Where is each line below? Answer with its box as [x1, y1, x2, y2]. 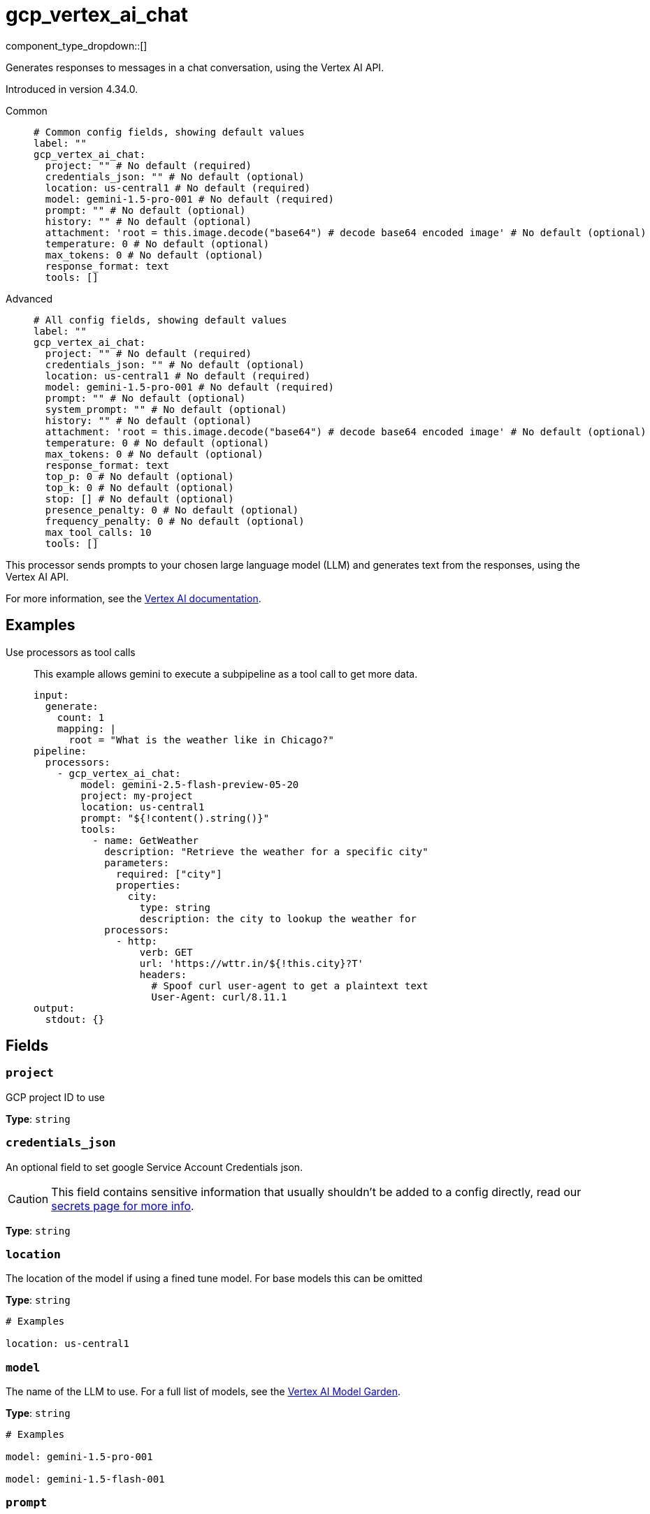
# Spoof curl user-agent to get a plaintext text [151, 980, 428, 991]
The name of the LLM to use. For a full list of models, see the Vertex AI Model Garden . [6, 1385, 400, 1398]
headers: [139, 968, 187, 980]
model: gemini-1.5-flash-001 [6, 1473, 165, 1485]
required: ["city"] [116, 868, 222, 880]
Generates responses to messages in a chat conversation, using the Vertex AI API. [6, 61, 384, 73]
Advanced [6, 292, 52, 305]
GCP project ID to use [6, 1091, 106, 1103]
